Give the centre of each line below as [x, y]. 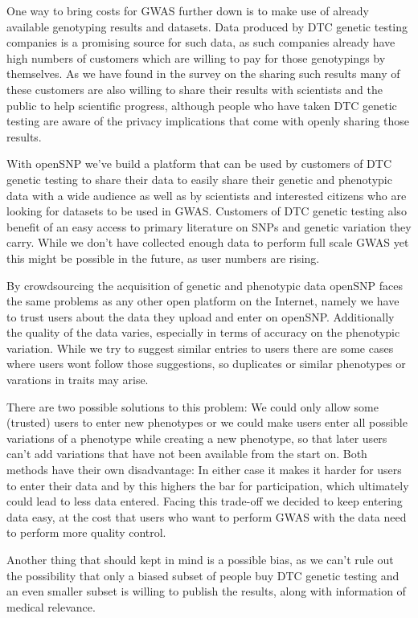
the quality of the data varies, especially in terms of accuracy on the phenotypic [203, 332]
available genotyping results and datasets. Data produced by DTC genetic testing [207, 26]
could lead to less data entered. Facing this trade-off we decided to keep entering [205, 501]
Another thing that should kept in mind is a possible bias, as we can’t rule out [200, 559]
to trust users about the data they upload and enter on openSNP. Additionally [201, 316]
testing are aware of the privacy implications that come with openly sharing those [208, 121]
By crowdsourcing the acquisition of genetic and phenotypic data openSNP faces [205, 285]
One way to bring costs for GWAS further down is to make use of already [188, 10]
